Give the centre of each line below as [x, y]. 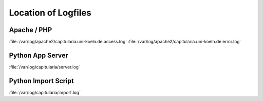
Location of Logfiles [50, 13]
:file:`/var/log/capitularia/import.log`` [46, 92]
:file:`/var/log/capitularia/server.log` [45, 67]
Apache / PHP [30, 30]
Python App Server [38, 55]
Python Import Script [41, 81]
